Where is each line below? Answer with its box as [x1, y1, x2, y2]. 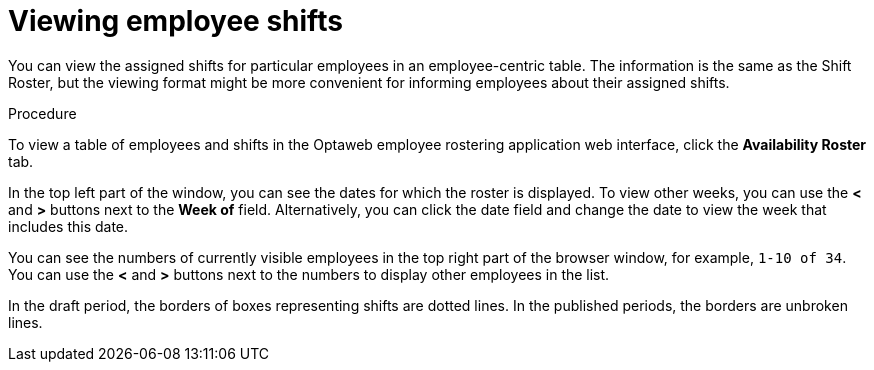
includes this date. [8, 217, 129, 235]
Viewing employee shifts [8, 4, 343, 38]
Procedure [8, 104, 77, 122]
